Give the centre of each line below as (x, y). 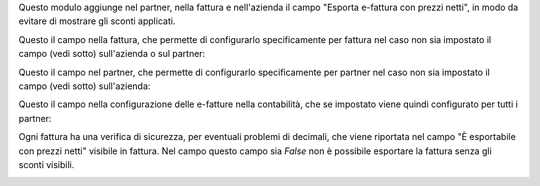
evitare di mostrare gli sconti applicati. (97, 21)
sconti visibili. (46, 164)
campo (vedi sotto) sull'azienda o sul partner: (112, 54)
